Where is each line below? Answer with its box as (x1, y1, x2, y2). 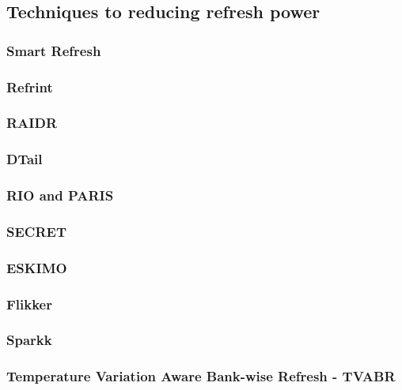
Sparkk (6, 330, 52, 350)
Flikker (6, 294, 52, 313)
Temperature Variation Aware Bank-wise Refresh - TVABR (6, 366, 396, 386)
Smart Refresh (6, 40, 101, 60)
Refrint (6, 77, 53, 96)
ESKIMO (6, 257, 67, 277)
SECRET (6, 221, 66, 241)
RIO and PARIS (6, 186, 114, 205)
